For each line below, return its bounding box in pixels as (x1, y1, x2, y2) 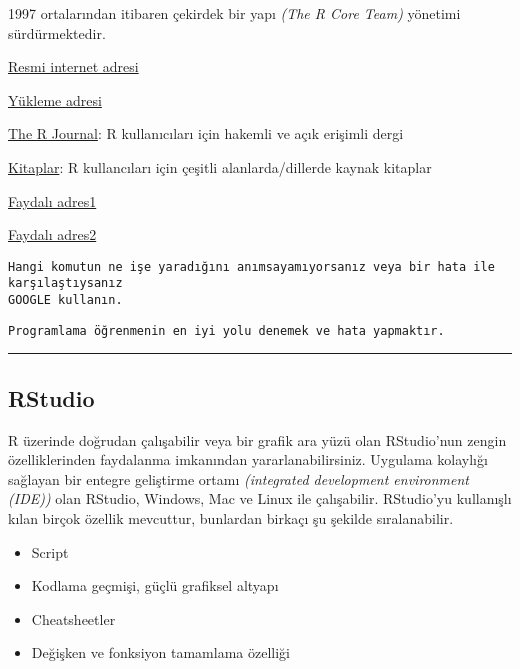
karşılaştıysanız (8, 276, 123, 291)
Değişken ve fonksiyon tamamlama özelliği (31, 642, 290, 663)
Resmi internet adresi (8, 56, 139, 77)
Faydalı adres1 (8, 190, 97, 211)
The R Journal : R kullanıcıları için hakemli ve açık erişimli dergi (8, 123, 404, 144)
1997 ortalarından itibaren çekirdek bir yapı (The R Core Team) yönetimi (8, 3, 461, 23)
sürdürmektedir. (8, 22, 106, 43)
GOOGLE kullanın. (8, 293, 123, 308)
